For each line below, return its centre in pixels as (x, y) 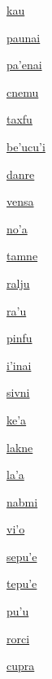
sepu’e (22, 556)
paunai (24, 37)
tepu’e (22, 583)
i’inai (19, 365)
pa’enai (24, 65)
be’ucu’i (26, 146)
